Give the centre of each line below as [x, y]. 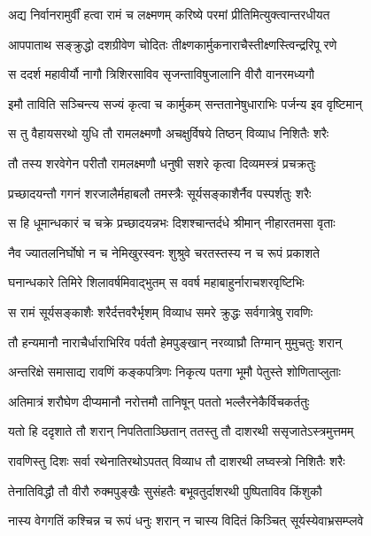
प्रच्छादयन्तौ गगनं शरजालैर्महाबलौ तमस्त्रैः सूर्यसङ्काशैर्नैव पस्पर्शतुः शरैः [160, 193]
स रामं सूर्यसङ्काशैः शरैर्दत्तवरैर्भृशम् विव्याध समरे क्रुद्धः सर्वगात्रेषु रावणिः [160, 311]
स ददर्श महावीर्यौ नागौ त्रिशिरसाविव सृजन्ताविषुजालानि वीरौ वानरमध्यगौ [162, 74]
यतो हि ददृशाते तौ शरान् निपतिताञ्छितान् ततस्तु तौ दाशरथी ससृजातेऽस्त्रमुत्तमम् [181, 431]
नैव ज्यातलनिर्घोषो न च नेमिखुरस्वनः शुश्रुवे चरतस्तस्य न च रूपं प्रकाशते [164, 252]
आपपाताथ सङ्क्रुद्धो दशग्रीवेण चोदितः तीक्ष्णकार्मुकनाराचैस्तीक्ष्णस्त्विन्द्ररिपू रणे [173, 44]
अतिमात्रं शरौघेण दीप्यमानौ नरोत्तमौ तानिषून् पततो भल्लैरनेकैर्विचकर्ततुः [159, 401]
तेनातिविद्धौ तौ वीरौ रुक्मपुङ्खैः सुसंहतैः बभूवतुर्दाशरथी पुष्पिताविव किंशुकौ [165, 490]
